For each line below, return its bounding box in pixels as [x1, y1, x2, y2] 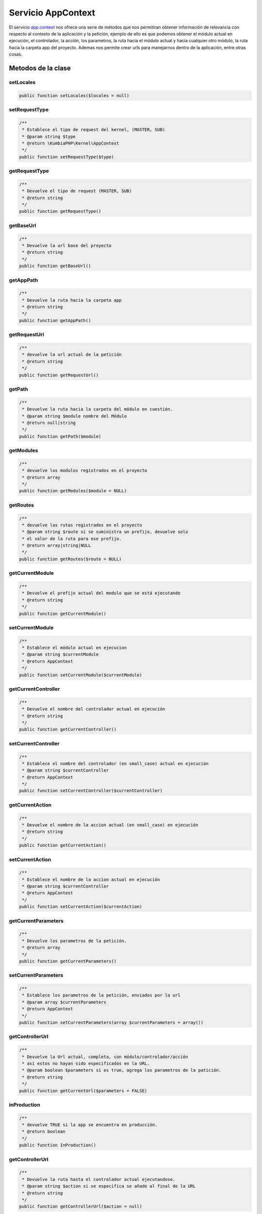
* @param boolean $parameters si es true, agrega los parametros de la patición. [22, 1067, 222, 1073]
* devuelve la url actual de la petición [22, 352, 122, 357]
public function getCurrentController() [19, 726, 116, 732]
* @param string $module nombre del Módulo [22, 413, 127, 419]
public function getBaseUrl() [19, 263, 91, 269]
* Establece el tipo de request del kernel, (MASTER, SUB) [22, 127, 165, 133]
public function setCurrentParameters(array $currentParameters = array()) [19, 1020, 204, 1026]
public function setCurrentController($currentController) [19, 788, 163, 793]
